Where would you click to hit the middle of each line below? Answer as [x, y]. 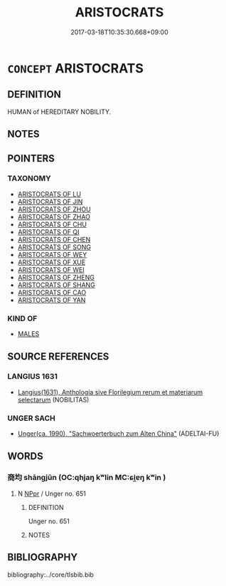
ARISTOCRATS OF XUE [52, 262]
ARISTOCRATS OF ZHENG [56, 277]
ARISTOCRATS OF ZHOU [54, 209]
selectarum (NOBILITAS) [53, 399]
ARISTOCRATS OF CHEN [54, 239]
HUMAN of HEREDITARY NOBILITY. [59, 112]
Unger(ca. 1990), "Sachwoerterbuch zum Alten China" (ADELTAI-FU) [118, 434]
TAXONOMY [29, 179]
